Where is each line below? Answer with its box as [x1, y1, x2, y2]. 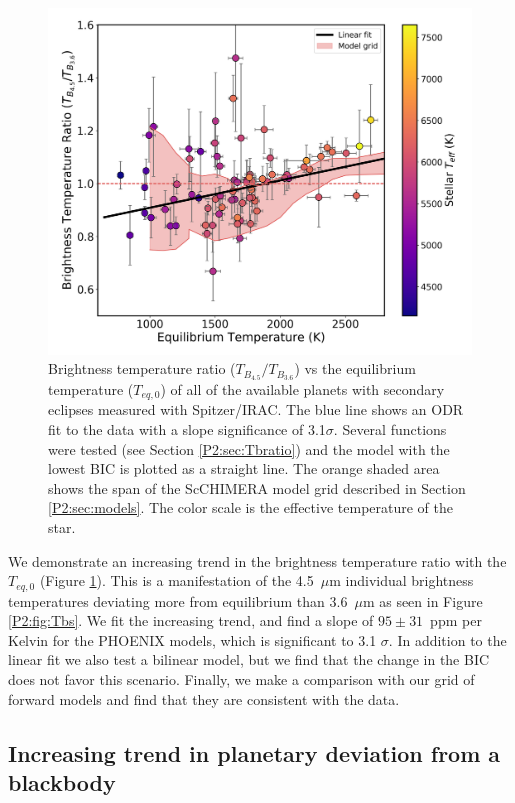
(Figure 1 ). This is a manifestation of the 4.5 [39, 570, 314, 591]
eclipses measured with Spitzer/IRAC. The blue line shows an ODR [48, 399, 464, 420]
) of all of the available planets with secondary [160, 379, 445, 400]
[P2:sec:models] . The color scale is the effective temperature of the [48, 497, 453, 518]
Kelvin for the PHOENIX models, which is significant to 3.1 [8, 629, 377, 650]
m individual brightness [329, 570, 474, 591]
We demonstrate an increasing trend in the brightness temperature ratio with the [8, 550, 507, 571]
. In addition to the [388, 629, 507, 650]
